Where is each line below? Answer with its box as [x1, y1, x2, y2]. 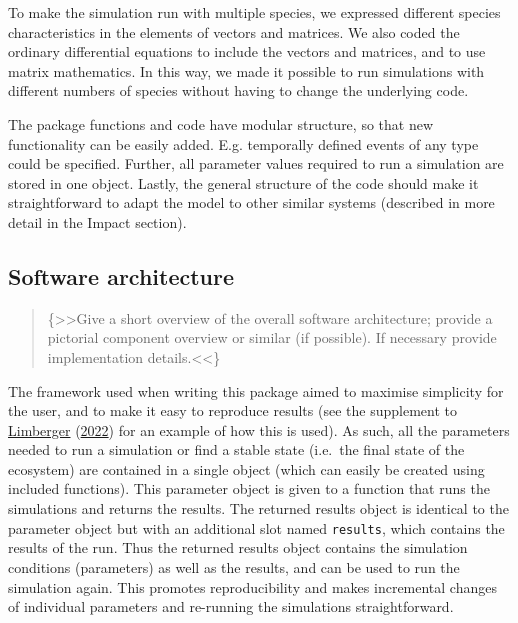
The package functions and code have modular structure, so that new [8, 113, 434, 134]
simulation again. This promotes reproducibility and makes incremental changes [8, 576, 497, 597]
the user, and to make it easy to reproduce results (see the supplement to [8, 400, 457, 421]
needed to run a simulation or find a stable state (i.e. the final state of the [8, 439, 465, 460]
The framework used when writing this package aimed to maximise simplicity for [8, 380, 504, 401]
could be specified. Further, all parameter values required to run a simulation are [8, 153, 504, 174]
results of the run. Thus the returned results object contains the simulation [8, 537, 468, 558]
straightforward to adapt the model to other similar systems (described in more [8, 192, 495, 213]
